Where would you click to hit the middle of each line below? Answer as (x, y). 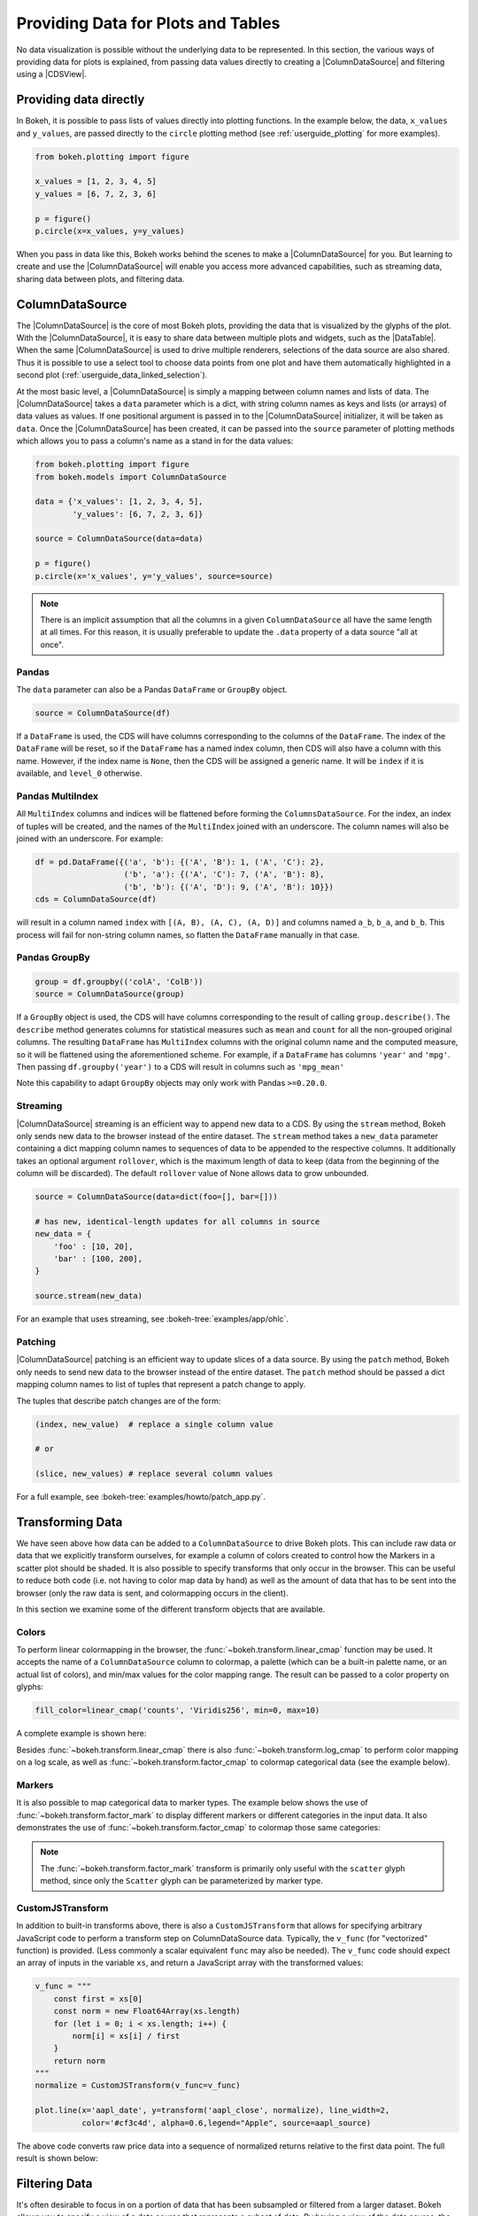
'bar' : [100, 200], (98, 1259)
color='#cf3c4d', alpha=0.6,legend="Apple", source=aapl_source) (226, 2122)
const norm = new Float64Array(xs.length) (147, 2011)
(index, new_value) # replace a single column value (154, 1424)
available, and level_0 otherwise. (79, 773)
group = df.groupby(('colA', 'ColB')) (119, 982)
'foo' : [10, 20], (93, 1246)
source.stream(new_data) (89, 1296)
